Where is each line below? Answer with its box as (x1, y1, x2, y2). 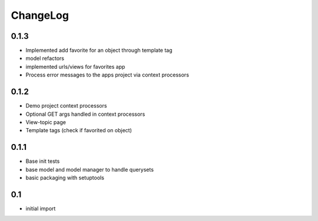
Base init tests (25, 158, 60, 165)
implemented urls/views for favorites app (25, 63, 125, 70)
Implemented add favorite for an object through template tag (25, 47, 173, 54)
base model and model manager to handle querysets (25, 166, 154, 173)
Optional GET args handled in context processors (25, 110, 145, 118)
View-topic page (25, 118, 66, 126)
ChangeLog (11, 9, 69, 22)
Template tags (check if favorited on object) (25, 127, 132, 134)
